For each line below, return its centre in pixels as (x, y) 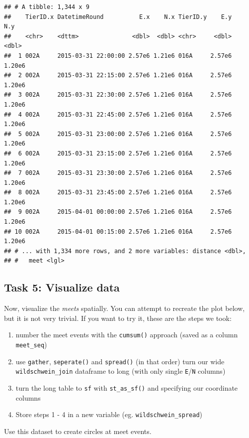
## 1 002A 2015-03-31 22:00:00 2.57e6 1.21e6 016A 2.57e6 (118, 56)
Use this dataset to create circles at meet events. (78, 431)
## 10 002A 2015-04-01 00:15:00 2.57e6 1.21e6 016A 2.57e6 (118, 231)
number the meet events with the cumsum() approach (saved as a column (127, 335)
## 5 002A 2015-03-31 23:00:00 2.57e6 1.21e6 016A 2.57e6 (118, 134)
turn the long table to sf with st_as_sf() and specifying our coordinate (127, 388)
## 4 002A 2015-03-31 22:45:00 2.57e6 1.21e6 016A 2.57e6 (118, 114)
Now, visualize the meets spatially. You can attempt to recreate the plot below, (124, 308)
